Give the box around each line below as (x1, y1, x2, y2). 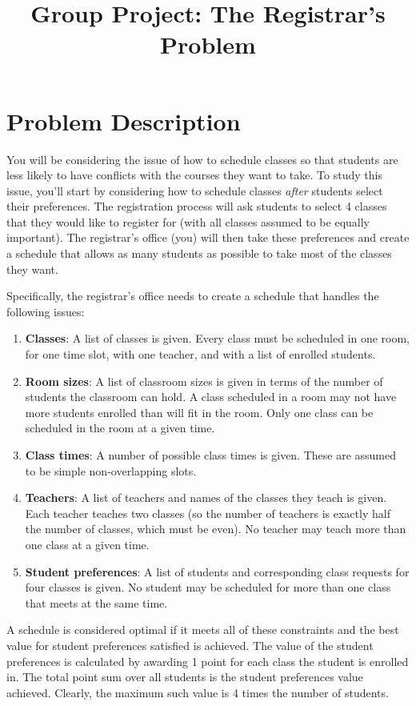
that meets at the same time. (25, 594, 168, 611)
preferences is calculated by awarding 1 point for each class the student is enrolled (6, 652, 409, 669)
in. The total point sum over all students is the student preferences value (6, 668, 363, 685)
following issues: (6, 303, 85, 319)
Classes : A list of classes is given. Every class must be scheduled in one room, (25, 330, 410, 347)
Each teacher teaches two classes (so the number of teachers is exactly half (25, 504, 390, 521)
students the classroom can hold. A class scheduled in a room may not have (25, 388, 397, 405)
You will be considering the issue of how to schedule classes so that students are (6, 150, 398, 167)
